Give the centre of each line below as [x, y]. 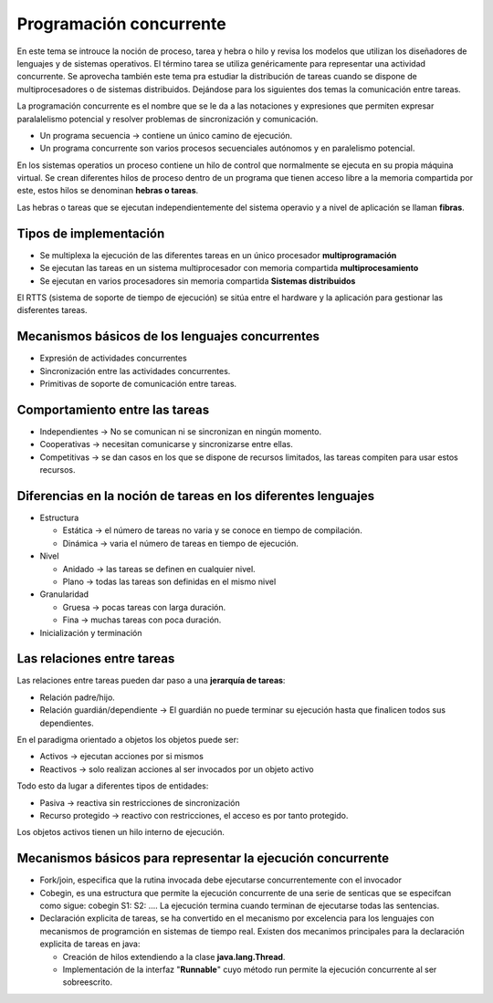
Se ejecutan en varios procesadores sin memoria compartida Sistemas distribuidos [198, 281]
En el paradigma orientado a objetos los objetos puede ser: [128, 739]
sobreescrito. [88, 982]
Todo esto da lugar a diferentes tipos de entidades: [113, 786]
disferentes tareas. [52, 310]
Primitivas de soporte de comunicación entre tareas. [138, 384]
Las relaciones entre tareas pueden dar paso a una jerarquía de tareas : [151, 681]
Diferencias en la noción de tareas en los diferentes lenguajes [195, 496]
